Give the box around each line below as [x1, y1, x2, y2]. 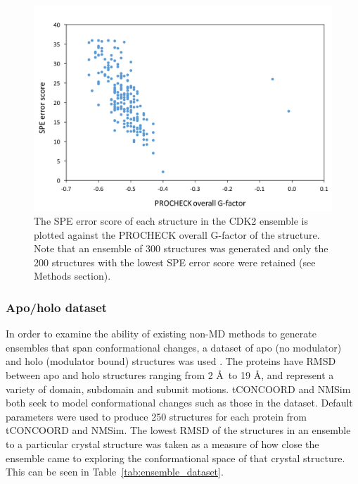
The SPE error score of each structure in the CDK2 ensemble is [34, 213, 308, 228]
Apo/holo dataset [6, 298, 108, 316]
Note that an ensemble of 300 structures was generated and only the [34, 241, 328, 256]
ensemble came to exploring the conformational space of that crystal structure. [6, 450, 345, 465]
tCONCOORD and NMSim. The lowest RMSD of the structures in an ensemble [6, 423, 351, 438]
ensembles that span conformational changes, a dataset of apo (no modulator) [6, 340, 342, 354]
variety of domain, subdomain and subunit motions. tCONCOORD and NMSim [6, 381, 351, 396]
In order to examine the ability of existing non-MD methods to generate [6, 326, 317, 341]
